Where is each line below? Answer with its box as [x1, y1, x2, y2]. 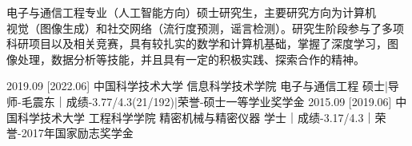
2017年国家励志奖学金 [21, 124, 134, 141]
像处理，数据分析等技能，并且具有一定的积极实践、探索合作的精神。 [6, 50, 365, 67]
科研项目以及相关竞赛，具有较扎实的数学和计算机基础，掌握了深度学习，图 [6, 35, 398, 52]
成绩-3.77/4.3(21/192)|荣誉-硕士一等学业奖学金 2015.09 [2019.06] [66, 93, 392, 109]
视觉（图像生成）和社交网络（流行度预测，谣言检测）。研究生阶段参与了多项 [6, 19, 404, 36]
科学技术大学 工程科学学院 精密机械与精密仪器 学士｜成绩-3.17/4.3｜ [17, 109, 375, 125]
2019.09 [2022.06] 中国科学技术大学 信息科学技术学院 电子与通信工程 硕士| [6, 77, 388, 94]
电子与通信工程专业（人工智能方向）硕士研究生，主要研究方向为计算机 [6, 4, 376, 20]
